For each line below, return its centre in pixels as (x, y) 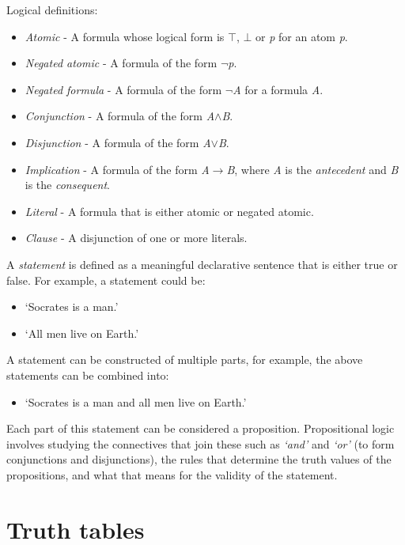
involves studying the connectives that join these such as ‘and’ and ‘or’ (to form (201, 443)
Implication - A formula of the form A (117, 169)
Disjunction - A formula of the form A (118, 142)
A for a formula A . (278, 89)
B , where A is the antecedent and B (312, 169)
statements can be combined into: (88, 375)
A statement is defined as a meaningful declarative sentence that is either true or (202, 264)
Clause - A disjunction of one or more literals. (136, 238)
